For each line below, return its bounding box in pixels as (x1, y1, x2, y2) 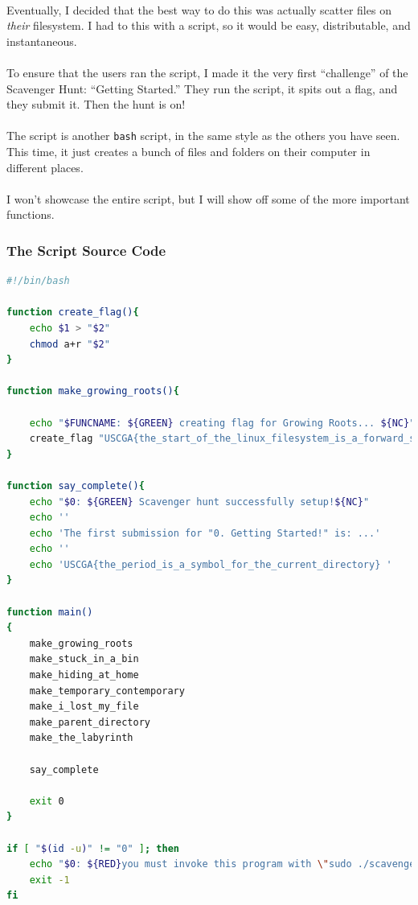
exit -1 (29, 874, 70, 886)
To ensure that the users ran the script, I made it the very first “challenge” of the (6, 64, 408, 80)
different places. (6, 158, 84, 175)
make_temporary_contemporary (29, 685, 185, 697)
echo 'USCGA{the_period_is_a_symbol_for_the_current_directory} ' (29, 558, 392, 570)
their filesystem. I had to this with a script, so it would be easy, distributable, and (6, 17, 411, 34)
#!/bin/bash (6, 275, 70, 287)
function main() (6, 606, 93, 618)
